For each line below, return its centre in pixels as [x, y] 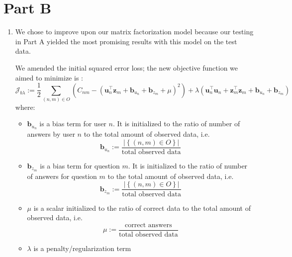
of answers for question [62, 176]
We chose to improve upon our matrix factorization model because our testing [134, 32]
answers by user [51, 134]
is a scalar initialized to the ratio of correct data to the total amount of [142, 208]
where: [25, 107]
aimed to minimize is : [49, 77]
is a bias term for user [73, 124]
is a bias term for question [80, 166]
